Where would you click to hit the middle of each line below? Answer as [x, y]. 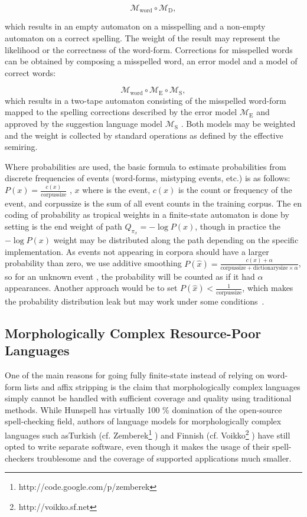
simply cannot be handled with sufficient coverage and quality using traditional [148, 398]
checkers [19, 458]
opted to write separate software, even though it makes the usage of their [137, 446]
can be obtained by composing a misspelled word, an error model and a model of [151, 61]
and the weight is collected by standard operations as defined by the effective [144, 135]
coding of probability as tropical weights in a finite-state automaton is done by [147, 215]
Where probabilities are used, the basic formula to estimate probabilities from [146, 166]
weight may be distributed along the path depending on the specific [176, 240]
